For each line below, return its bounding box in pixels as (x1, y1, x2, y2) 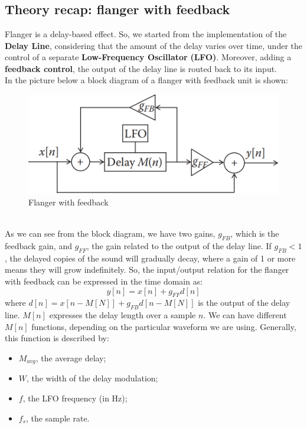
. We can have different (203, 309, 287, 321)
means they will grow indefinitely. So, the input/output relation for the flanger (5, 263, 289, 276)
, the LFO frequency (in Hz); (22, 392, 128, 404)
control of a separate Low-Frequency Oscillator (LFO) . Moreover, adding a (5, 51, 292, 63)
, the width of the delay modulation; (27, 372, 158, 384)
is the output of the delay (198, 296, 290, 309)
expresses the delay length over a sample (49, 309, 196, 321)
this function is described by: (5, 332, 109, 344)
